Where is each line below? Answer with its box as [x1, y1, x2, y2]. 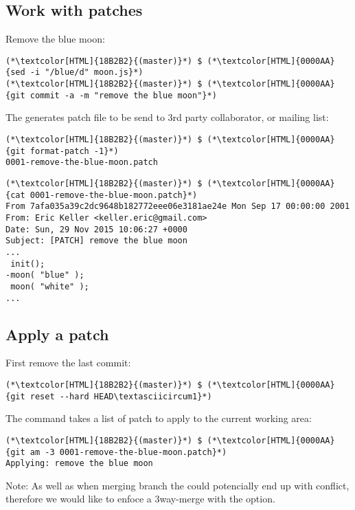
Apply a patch [5, 323, 109, 344]
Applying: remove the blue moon [5, 458, 153, 469]
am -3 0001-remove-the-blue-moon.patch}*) [30, 447, 227, 457]
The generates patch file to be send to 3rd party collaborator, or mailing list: [5, 110, 329, 124]
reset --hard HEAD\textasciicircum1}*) [30, 391, 212, 401]
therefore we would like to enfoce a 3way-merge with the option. [5, 491, 275, 506]
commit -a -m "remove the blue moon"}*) [30, 90, 217, 100]
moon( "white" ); [10, 281, 89, 291]
